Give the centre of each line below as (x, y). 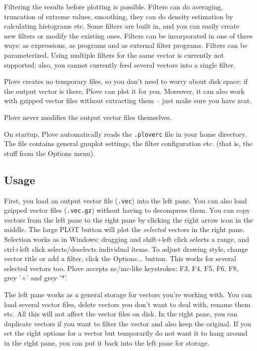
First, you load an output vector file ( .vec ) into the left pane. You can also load (126, 200)
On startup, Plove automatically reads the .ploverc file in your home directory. (126, 134)
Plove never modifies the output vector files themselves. (88, 117)
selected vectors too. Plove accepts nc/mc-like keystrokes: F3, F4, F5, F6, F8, (121, 268)
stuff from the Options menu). (50, 153)
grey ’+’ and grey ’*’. (36, 278)
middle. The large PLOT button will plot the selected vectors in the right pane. (124, 229)
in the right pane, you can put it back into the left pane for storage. (107, 343)
